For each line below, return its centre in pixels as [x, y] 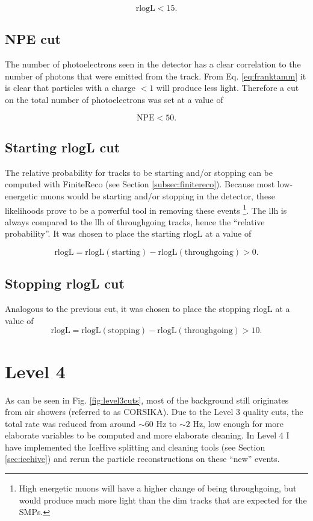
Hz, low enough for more [238, 423]
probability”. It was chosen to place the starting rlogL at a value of [128, 233]
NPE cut [33, 39]
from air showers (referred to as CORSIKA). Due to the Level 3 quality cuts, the [154, 412]
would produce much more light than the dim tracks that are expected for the [163, 500]
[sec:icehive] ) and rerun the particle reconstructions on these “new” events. [142, 459]
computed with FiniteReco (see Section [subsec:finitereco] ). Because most [140, 184]
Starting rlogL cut [63, 147]
